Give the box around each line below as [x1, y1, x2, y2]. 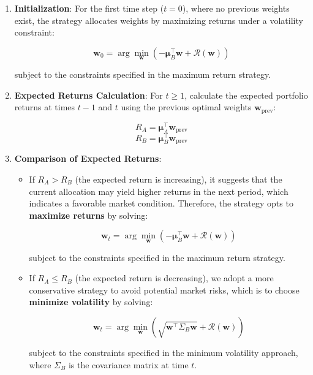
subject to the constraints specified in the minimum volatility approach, [29, 346, 298, 358]
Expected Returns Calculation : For [14, 88, 163, 101]
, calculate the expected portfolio [184, 88, 308, 101]
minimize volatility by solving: [29, 295, 153, 308]
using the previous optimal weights [121, 100, 252, 113]
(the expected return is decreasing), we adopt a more [75, 271, 274, 284]
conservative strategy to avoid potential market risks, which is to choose [29, 283, 300, 296]
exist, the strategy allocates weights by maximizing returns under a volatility [14, 13, 303, 26]
